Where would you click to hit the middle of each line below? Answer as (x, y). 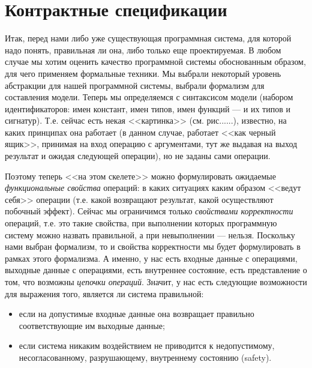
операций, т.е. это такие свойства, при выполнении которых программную (141, 223)
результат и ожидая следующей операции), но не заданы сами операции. (138, 156)
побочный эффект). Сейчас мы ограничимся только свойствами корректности (149, 211)
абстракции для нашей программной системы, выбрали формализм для (135, 85)
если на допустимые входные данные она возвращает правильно (136, 314)
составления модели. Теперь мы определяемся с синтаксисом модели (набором (149, 97)
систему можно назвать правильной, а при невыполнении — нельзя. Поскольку (150, 234)
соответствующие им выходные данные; (92, 325)
